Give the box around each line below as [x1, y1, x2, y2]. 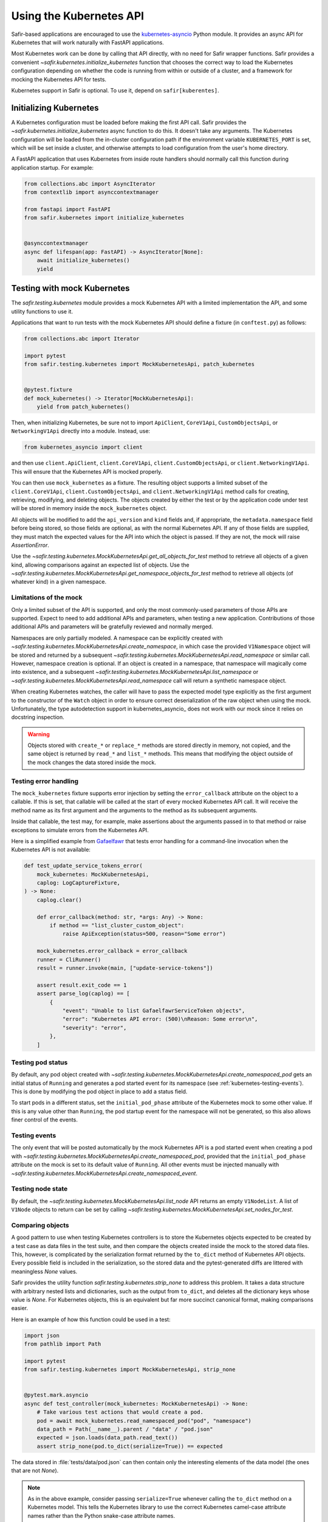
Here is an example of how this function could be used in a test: [11, 1316, 171, 1323]
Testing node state [11, 1185, 68, 1193]
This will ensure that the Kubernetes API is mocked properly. [11, 468, 163, 475]
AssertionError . [11, 541, 50, 549]
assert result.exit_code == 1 [36, 981, 127, 989]
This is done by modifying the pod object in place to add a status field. [11, 1088, 188, 1095]
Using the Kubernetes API [11, 9, 145, 23]
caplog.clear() [36, 896, 82, 903]
